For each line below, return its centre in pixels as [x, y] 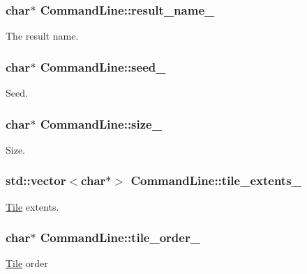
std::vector [36, 180]
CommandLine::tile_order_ [120, 237]
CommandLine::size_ [101, 123]
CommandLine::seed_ [103, 66]
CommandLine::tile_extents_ [216, 180]
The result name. [42, 36]
